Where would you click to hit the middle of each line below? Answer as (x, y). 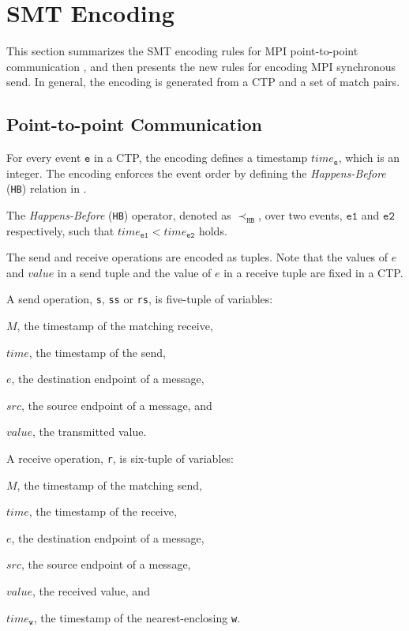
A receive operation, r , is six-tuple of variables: (120, 458)
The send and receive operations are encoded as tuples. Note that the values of (197, 257)
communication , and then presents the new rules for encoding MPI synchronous (201, 66)
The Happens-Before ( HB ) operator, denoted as (119, 214)
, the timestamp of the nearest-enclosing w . (137, 617)
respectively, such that (60, 230)
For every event (44, 158)
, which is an (369, 158)
